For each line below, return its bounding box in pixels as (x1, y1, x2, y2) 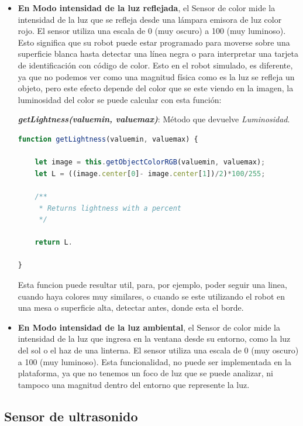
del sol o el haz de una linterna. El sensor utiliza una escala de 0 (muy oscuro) (18, 344, 299, 356)
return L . (35, 238, 73, 247)
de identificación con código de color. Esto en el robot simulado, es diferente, (18, 59, 293, 71)
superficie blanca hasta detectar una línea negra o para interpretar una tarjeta (18, 47, 299, 60)
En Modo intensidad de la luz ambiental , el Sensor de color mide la (18, 321, 280, 333)
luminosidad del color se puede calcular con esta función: (18, 93, 222, 105)
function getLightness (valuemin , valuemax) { (18, 135, 198, 143)
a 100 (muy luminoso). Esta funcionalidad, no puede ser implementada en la (18, 355, 291, 367)
